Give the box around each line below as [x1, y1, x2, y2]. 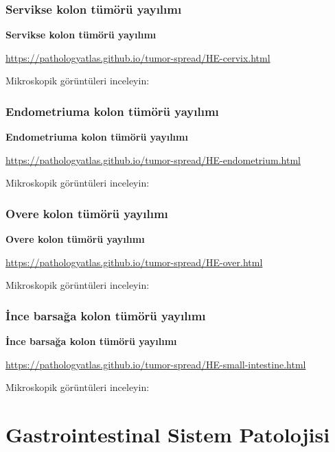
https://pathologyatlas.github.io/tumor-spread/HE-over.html [5, 254, 263, 269]
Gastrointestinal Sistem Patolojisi [5, 420, 330, 449]
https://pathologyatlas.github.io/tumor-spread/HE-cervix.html [5, 50, 270, 64]
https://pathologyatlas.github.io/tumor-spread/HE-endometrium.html [5, 152, 301, 167]
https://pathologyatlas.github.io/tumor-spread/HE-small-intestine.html [5, 357, 306, 371]
